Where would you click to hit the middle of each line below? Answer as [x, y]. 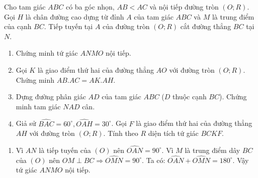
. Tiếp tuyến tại [68, 26]
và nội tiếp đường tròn [184, 7]
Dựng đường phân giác [51, 97]
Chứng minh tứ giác [47, 53]
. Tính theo [121, 133]
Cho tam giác [25, 7]
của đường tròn [126, 26]
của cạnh [18, 26]
